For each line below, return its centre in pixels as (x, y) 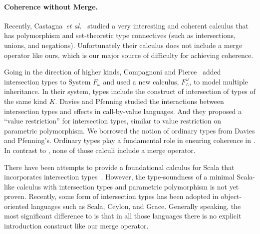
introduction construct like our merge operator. (76, 226)
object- (231, 196)
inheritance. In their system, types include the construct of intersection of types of (130, 91)
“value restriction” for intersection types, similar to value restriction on (113, 121)
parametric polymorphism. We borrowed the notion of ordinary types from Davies (130, 130)
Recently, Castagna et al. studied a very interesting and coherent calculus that (126, 25)
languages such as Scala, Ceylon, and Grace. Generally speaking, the (136, 206)
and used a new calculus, (141, 81)
